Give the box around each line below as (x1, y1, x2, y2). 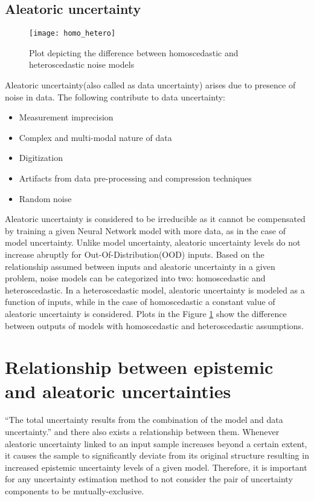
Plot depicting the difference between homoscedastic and (29, 46, 239, 59)
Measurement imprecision (19, 111, 114, 123)
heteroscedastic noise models (29, 58, 135, 71)
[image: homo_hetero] (29, 29, 116, 38)
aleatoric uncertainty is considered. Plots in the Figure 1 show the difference (5, 307, 287, 319)
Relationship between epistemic (5, 355, 274, 379)
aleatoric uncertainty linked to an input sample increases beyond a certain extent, (5, 437, 307, 450)
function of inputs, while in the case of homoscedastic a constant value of (5, 295, 275, 308)
